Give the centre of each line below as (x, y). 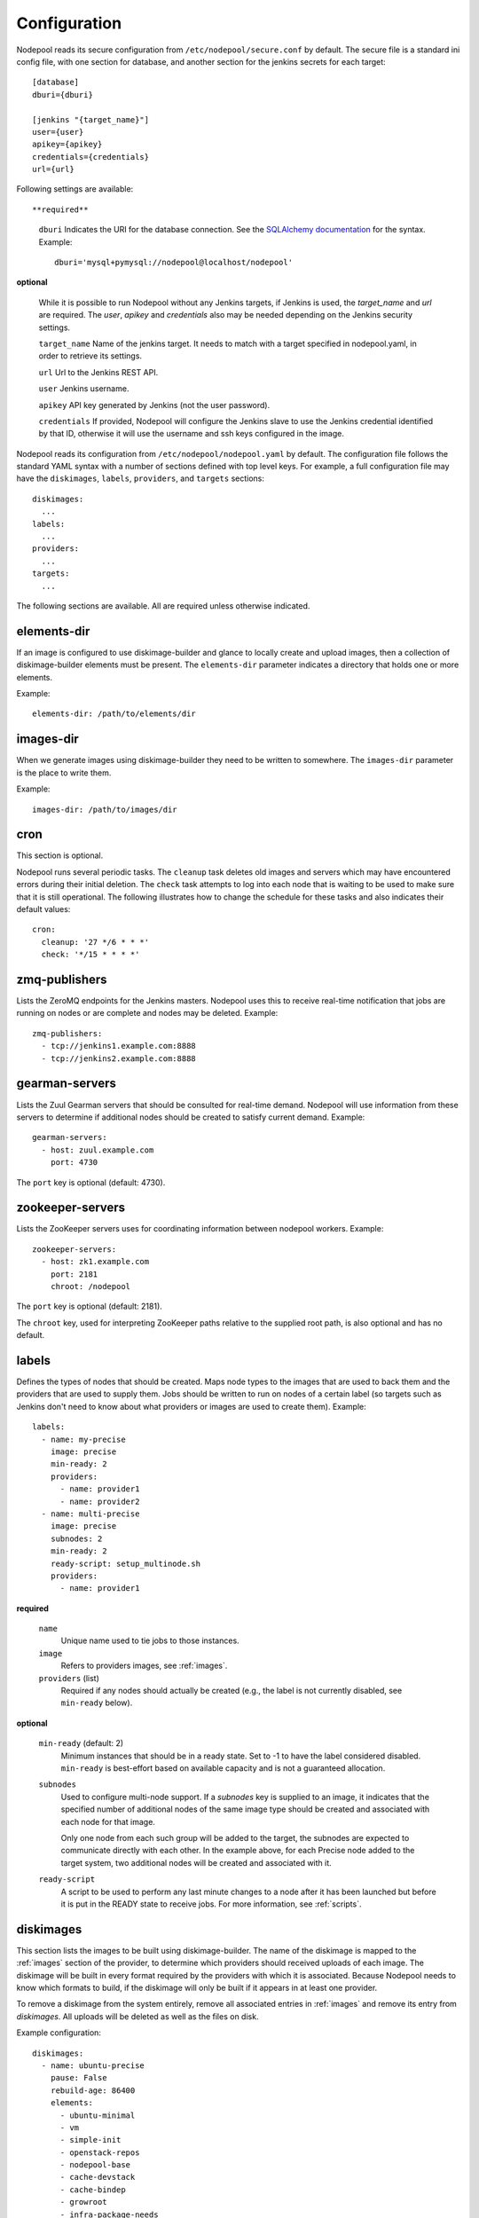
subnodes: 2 (76, 1538)
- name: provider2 (100, 1501)
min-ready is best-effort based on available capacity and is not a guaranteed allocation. (223, 1768)
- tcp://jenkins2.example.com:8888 (119, 1058)
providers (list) (69, 1678)
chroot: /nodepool (90, 1286)
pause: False (79, 2078)
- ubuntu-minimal (98, 2115)
